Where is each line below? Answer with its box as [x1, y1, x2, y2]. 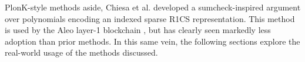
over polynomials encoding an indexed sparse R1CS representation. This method [5, 12, 295, 24]
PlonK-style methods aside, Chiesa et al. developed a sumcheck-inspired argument [5, 1, 301, 13]
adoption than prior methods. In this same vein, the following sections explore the [5, 35, 300, 47]
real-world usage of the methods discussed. [5, 46, 158, 59]
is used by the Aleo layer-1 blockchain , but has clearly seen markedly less [5, 24, 271, 36]
